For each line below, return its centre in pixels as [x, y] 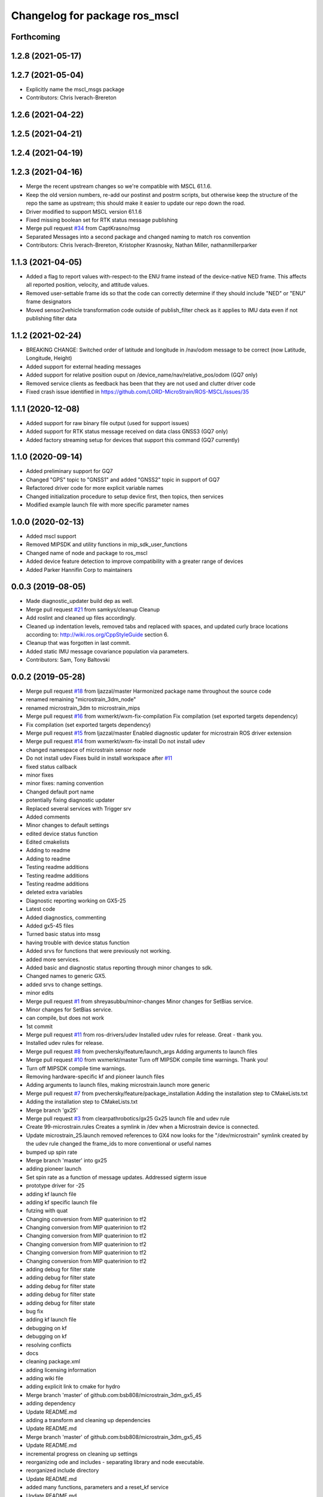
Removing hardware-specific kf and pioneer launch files [95, 1077]
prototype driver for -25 [55, 1186]
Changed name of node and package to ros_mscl [87, 553]
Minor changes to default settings [68, 825]
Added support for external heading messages [83, 366]
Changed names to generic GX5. [66, 976]
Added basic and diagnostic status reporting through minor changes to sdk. [119, 968]
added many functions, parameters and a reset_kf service [97, 1487]
